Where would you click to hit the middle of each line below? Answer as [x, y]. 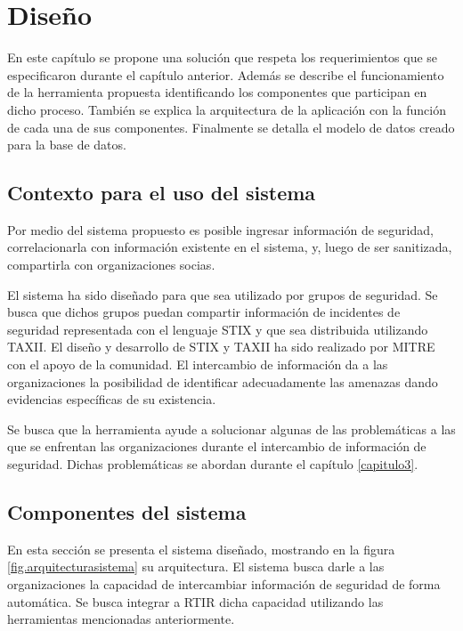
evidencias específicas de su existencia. [112, 399]
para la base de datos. [67, 145]
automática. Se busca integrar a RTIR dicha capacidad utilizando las [195, 601]
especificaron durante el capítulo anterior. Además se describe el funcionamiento [226, 74]
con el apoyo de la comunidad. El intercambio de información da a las [198, 364]
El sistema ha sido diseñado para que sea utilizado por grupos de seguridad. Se [223, 294]
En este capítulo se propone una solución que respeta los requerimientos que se [223, 57]
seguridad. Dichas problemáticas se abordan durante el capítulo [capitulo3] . [213, 464]
